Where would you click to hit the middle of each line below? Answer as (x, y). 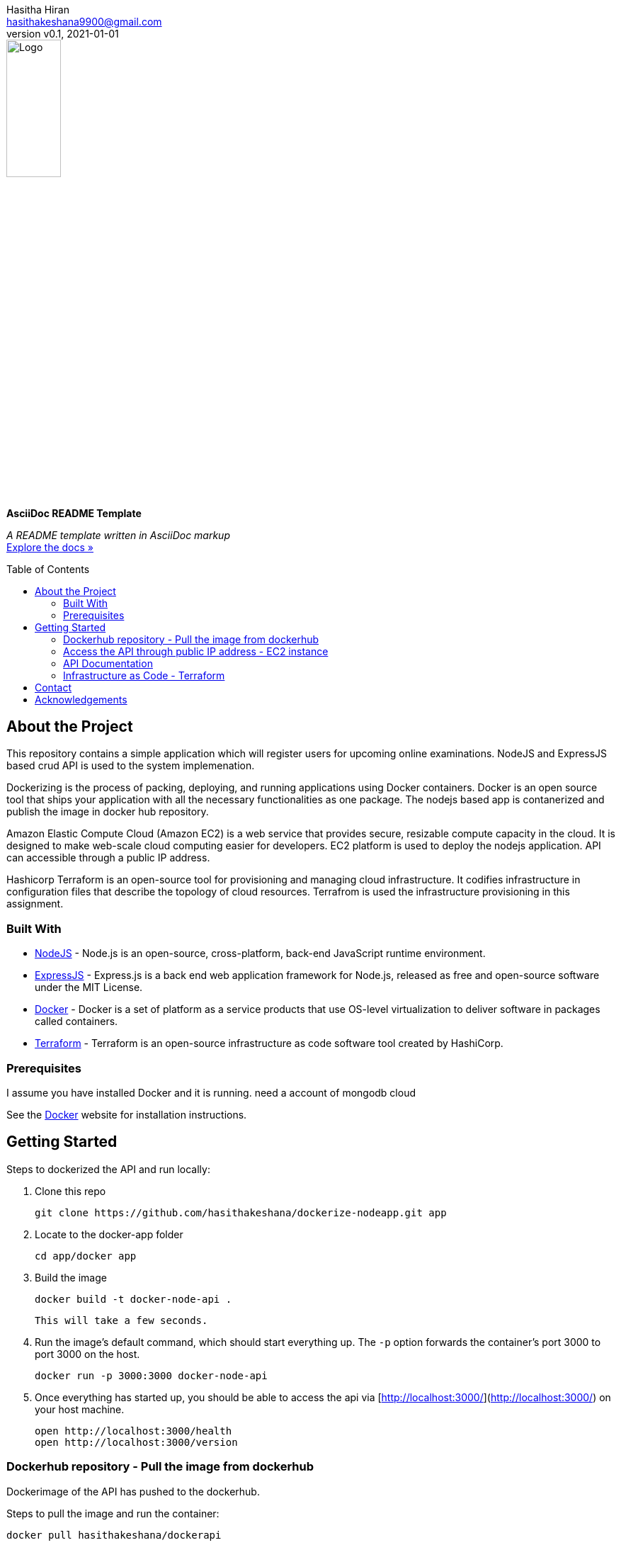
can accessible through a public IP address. (108, 858)
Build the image (71, 1277)
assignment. (35, 904)
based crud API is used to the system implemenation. (131, 766)
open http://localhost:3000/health (133, 1431)
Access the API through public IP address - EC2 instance (196, 651)
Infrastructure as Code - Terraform (144, 675)
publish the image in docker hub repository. (108, 812)
